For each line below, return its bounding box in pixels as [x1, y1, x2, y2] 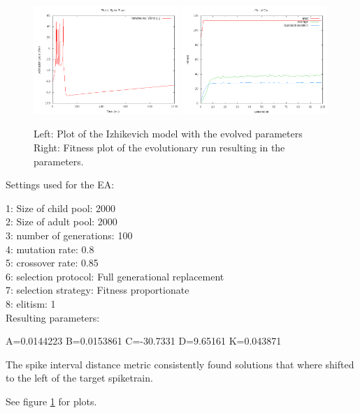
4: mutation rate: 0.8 [6, 241, 94, 256]
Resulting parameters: [6, 310, 100, 324]
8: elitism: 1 [6, 296, 56, 310]
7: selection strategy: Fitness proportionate [6, 283, 189, 297]
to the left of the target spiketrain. [6, 370, 153, 385]
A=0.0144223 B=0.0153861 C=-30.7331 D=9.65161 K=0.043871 [6, 333, 282, 348]
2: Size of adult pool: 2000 [6, 214, 117, 229]
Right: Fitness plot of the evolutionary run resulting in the [34, 140, 285, 154]
